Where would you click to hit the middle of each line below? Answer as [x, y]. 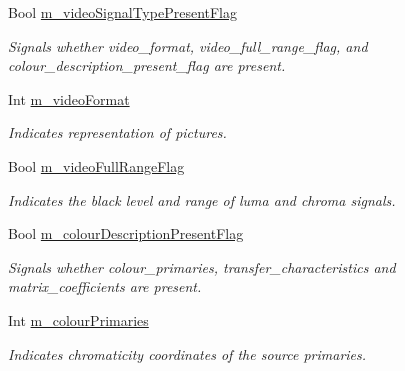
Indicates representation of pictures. [117, 132]
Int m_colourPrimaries [78, 319]
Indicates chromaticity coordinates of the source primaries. [187, 353]
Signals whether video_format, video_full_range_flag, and [188, 45]
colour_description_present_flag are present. [147, 65]
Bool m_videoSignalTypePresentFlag [122, 12]
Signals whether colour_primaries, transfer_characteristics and [202, 266]
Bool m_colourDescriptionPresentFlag [126, 233]
